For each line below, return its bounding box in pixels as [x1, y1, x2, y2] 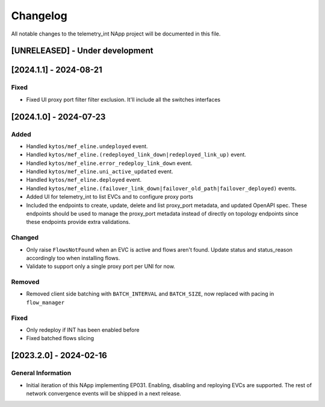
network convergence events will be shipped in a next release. [26, 390, 182, 397]
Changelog [11, 9, 67, 22]
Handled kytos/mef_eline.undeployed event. [26, 142, 148, 150]
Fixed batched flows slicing [26, 335, 94, 342]
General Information [11, 369, 72, 377]
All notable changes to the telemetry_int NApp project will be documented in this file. [11, 30, 221, 37]
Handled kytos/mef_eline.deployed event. [26, 176, 141, 184]
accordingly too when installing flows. [26, 254, 120, 261]
